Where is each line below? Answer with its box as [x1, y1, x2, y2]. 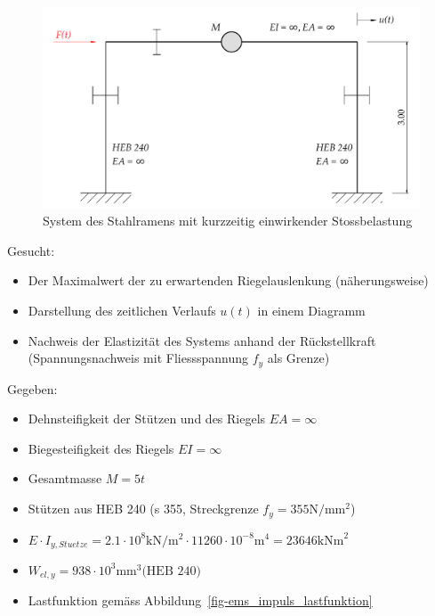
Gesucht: [7, 241, 55, 259]
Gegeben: [7, 379, 58, 398]
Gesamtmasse [28, 469, 102, 488]
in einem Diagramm [257, 301, 366, 320]
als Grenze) [267, 349, 330, 367]
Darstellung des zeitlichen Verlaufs [28, 301, 216, 320]
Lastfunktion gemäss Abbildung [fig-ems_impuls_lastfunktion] [28, 591, 373, 610]
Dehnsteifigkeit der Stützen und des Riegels [28, 409, 266, 428]
